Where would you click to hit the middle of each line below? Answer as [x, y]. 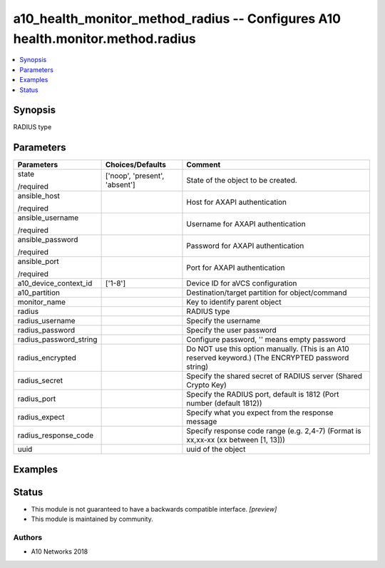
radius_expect [41, 417]
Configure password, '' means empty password [266, 340]
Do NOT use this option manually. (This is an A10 [268, 349]
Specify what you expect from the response [260, 412]
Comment [204, 165]
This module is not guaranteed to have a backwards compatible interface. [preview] [154, 509]
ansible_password [48, 240]
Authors [28, 537]
